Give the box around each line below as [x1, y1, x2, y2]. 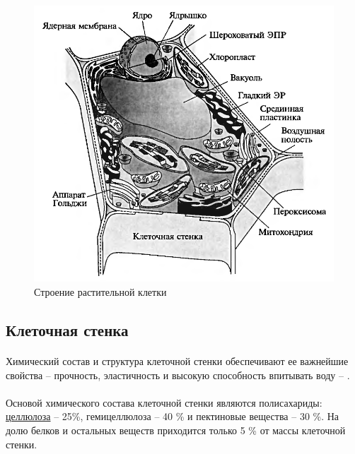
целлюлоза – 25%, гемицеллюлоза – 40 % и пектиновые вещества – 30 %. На [6, 409, 339, 424]
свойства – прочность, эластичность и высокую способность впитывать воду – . [6, 367, 350, 382]
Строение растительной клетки [34, 284, 167, 299]
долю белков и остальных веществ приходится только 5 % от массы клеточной [6, 422, 346, 437]
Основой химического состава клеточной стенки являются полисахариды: [6, 395, 322, 410]
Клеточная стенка [6, 318, 129, 340]
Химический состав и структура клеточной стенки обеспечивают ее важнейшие [6, 353, 349, 368]
